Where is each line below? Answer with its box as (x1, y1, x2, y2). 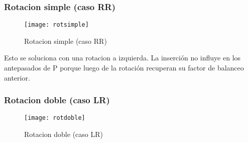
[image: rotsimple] (24, 21, 89, 29)
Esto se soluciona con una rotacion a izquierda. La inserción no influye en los (4, 52, 241, 63)
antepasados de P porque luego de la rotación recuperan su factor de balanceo (4, 62, 244, 73)
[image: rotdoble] (24, 114, 85, 122)
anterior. (4, 72, 30, 83)
